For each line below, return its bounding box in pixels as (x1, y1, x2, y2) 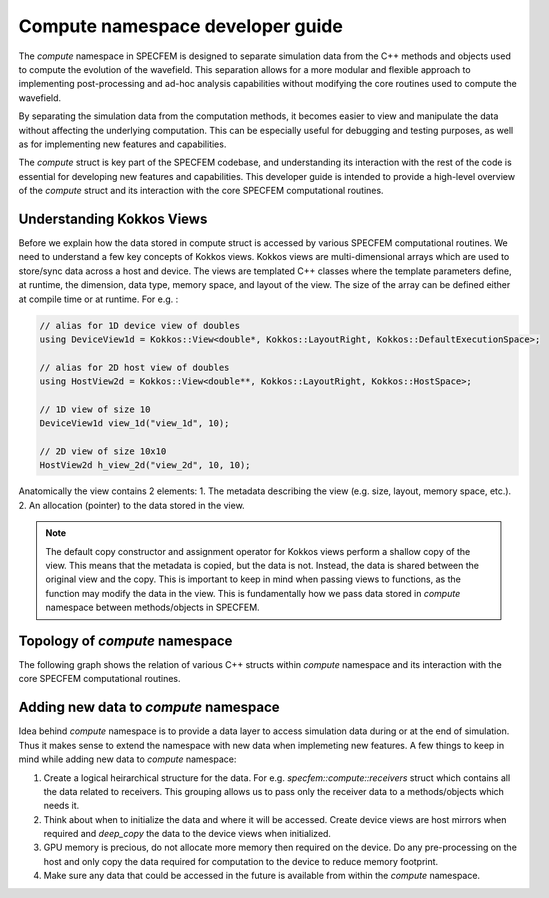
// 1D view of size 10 (39, 403, 151, 415)
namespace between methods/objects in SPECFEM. (45, 601, 260, 614)
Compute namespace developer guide (18, 15, 344, 37)
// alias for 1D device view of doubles (39, 320, 240, 331)
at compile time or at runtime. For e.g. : (18, 293, 179, 305)
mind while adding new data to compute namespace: (18, 753, 237, 765)
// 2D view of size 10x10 (39, 446, 167, 457)
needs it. (43, 800, 80, 812)
